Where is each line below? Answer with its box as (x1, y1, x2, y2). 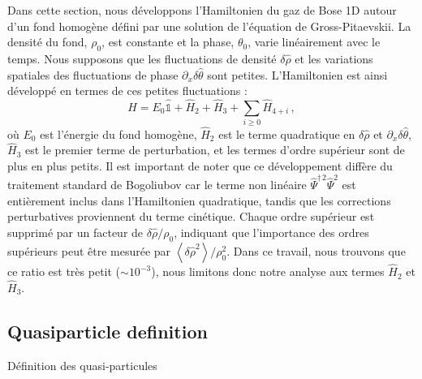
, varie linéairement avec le (248, 33, 381, 50)
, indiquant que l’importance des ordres (174, 224, 369, 241)
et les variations (295, 50, 373, 67)
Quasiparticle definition (7, 318, 208, 343)
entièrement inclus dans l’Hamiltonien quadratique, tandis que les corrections (7, 192, 391, 209)
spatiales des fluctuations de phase (7, 66, 179, 83)
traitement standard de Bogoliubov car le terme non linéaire (7, 176, 307, 193)
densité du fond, (7, 33, 88, 50)
